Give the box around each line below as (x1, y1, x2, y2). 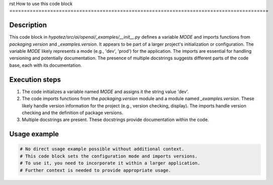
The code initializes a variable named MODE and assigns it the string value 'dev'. (22, 88, 189, 95)
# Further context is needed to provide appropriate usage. (20, 167, 171, 173)
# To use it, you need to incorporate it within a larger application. (20, 160, 201, 166)
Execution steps (9, 75, 61, 84)
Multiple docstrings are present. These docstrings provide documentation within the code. (22, 117, 209, 123)
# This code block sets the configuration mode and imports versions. (20, 153, 198, 159)
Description (9, 21, 47, 30)
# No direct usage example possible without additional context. (20, 146, 185, 152)
